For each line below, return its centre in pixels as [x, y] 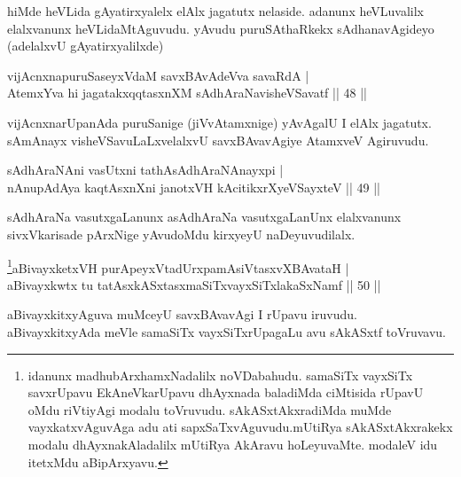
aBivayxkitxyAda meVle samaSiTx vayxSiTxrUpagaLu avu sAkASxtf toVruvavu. [227, 331]
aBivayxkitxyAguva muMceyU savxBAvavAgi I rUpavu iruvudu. [182, 314]
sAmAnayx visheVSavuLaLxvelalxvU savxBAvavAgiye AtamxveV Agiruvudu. [218, 140]
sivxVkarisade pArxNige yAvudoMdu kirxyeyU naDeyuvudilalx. [181, 234]
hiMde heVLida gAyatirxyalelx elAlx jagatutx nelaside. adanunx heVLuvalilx [215, 11]
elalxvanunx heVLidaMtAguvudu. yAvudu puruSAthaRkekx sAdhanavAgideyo [221, 28]
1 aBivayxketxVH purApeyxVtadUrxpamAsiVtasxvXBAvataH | [178, 266]
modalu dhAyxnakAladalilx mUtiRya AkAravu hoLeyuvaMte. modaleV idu [233, 444]
